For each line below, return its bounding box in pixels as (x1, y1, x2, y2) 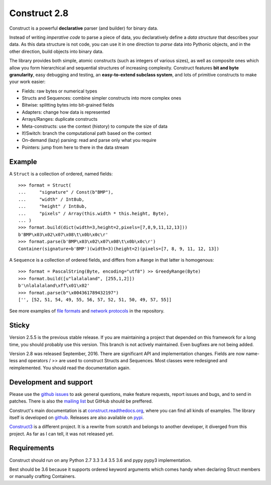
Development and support (9, 378, 93, 386)
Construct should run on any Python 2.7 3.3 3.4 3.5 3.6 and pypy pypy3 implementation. (9, 457, 192, 463)
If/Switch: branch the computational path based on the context (22, 130, 152, 136)
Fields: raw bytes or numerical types (22, 88, 97, 94)
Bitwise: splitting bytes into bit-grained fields (22, 102, 114, 108)
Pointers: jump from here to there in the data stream (22, 144, 129, 150)
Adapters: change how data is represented (22, 109, 110, 115)
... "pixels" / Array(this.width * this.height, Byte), (18, 210, 169, 216)
